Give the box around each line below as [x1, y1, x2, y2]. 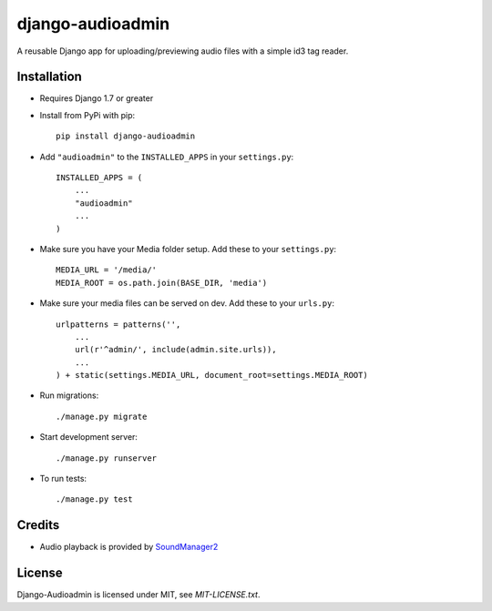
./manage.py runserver [56, 453, 158, 463]
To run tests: [39, 474, 87, 484]
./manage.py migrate [56, 411, 148, 422]
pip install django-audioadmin [56, 131, 196, 141]
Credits [16, 517, 60, 533]
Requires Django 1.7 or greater [39, 93, 154, 104]
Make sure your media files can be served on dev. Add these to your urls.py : [39, 298, 334, 309]
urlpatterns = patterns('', [56, 319, 181, 330]
